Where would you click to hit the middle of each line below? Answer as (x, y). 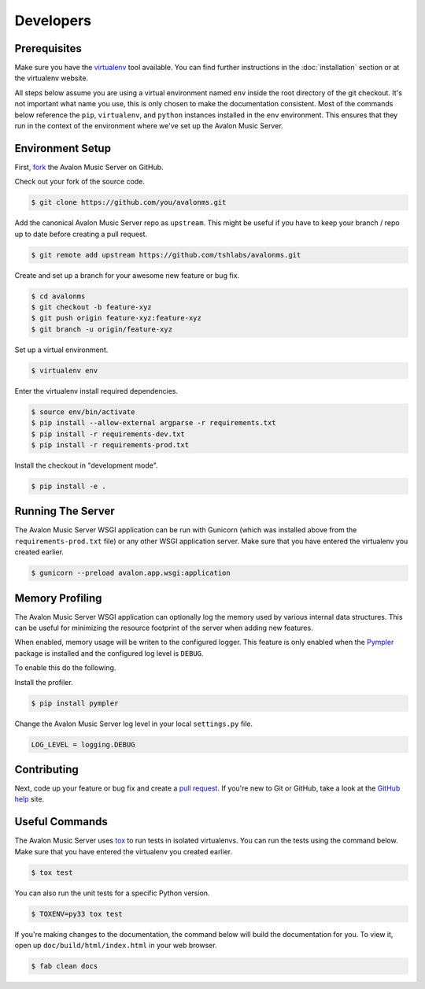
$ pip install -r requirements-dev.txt (108, 434)
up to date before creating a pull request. (81, 234)
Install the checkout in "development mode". (86, 465)
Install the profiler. (44, 682)
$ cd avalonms (58, 296)
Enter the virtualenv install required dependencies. (96, 391)
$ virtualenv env (65, 370)
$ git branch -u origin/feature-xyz (102, 329)
